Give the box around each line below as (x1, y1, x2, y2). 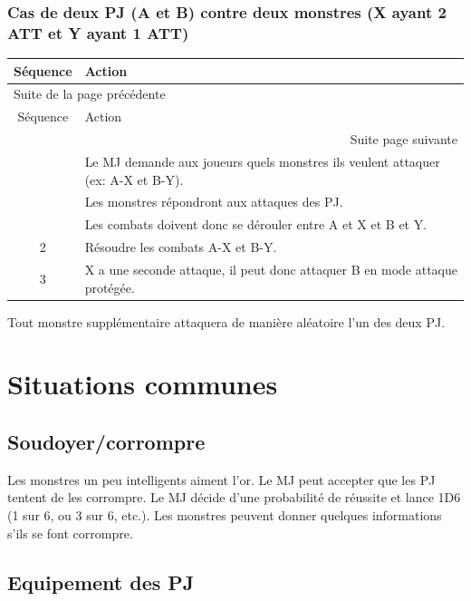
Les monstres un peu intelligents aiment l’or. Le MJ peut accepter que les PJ (7, 470, 436, 489)
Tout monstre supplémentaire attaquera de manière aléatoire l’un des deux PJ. (7, 312, 446, 331)
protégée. (84, 277, 135, 296)
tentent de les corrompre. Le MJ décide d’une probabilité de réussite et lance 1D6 (7, 488, 461, 507)
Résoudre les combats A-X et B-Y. (84, 237, 277, 257)
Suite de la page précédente (14, 84, 166, 103)
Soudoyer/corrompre (7, 428, 206, 456)
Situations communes (7, 365, 278, 402)
